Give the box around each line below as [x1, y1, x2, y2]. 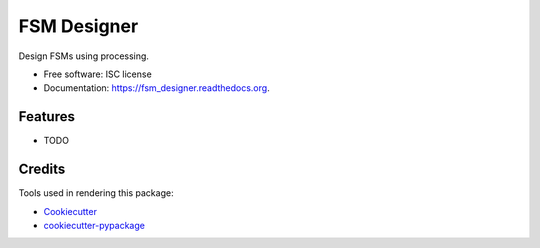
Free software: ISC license [43, 68, 152, 80]
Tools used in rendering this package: [18, 187, 174, 199]
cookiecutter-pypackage [43, 219, 145, 231]
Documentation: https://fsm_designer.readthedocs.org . [43, 82, 270, 94]
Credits [18, 161, 66, 178]
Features [18, 108, 75, 125]
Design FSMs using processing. [18, 50, 150, 62]
